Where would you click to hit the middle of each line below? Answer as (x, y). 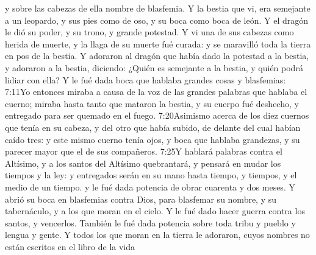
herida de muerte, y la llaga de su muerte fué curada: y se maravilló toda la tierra (158, 44)
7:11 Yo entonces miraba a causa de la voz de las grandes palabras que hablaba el (156, 92)
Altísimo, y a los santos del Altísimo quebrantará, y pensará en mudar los (143, 163)
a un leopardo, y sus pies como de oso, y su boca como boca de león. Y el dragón (157, 20)
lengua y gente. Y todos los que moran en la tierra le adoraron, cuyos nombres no (157, 235)
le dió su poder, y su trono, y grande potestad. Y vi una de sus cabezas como (149, 32)
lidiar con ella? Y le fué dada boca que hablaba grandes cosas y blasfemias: (145, 79)
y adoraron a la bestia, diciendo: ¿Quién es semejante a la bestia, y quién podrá (154, 67)
